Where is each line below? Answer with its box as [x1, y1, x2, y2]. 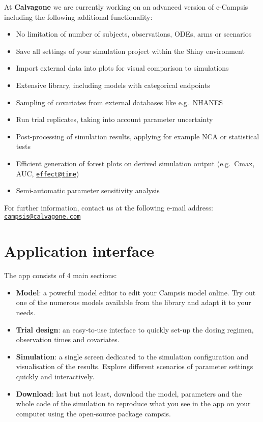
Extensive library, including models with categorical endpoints [16, 79, 210, 90]
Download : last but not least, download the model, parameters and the [16, 388, 242, 399]
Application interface [4, 240, 155, 261]
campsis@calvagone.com [4, 213, 81, 221]
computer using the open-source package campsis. [16, 408, 171, 418]
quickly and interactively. [16, 371, 95, 381]
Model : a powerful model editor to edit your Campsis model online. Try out [16, 287, 256, 297]
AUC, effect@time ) [16, 168, 79, 178]
